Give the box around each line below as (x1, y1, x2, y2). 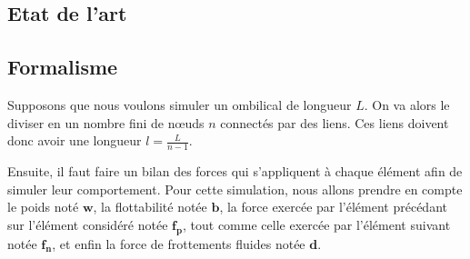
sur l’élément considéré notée (7, 214, 168, 234)
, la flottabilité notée (93, 197, 207, 216)
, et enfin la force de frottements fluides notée (52, 234, 305, 253)
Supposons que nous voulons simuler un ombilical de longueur (7, 95, 352, 114)
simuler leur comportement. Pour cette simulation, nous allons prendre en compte (7, 179, 463, 198)
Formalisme (7, 53, 118, 81)
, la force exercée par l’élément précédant (219, 197, 447, 216)
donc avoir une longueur (7, 131, 142, 150)
